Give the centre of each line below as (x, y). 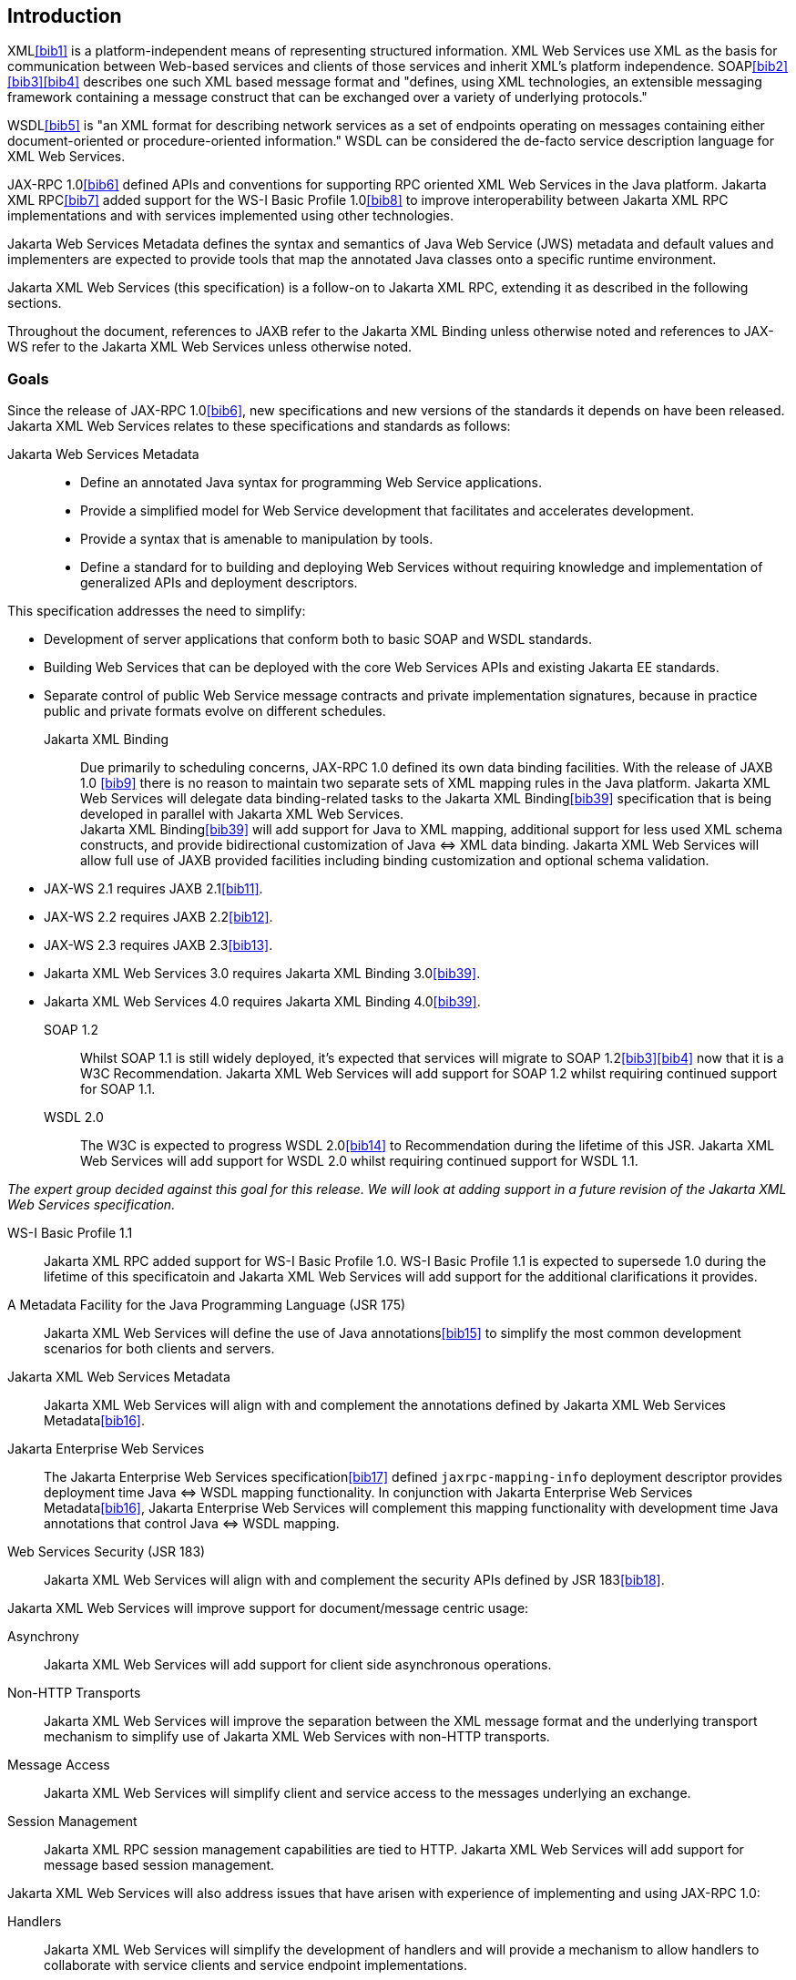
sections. (35, 303)
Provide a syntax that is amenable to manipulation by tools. (257, 539)
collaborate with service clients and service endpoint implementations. (255, 1965)
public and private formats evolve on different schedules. (215, 711)
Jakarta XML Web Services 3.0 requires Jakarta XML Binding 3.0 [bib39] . (262, 974)
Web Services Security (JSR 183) (107, 1552)
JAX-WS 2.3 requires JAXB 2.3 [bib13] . (158, 945)
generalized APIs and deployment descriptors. (219, 583)
